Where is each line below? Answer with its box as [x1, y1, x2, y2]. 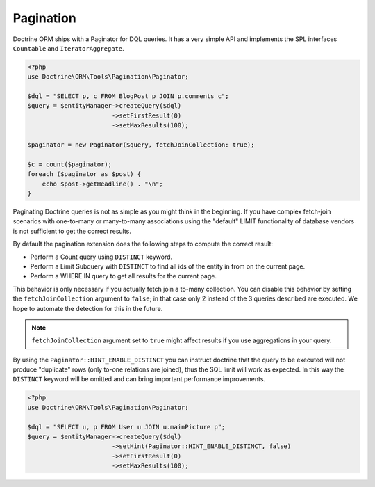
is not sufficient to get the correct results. [12, 227, 132, 235]
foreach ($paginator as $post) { [27, 170, 142, 178]
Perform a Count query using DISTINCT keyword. [30, 253, 173, 261]
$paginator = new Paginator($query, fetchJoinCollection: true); [27, 141, 255, 149]
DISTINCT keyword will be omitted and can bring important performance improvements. [12, 375, 266, 383]
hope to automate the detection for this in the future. [12, 304, 163, 312]
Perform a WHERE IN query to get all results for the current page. [30, 272, 217, 280]
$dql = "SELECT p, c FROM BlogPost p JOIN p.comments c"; [27, 93, 229, 100]
